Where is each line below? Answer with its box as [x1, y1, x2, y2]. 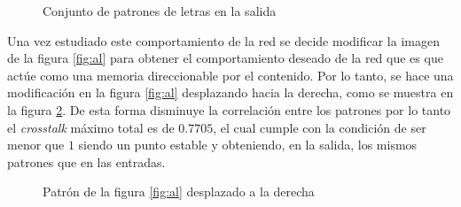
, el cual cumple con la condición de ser [213, 118, 426, 136]
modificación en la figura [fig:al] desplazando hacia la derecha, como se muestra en [7, 83, 454, 102]
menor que [7, 135, 65, 154]
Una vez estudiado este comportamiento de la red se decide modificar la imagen [7, 31, 440, 50]
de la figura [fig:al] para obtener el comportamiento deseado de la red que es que [7, 49, 443, 67]
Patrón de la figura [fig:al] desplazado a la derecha [43, 182, 315, 201]
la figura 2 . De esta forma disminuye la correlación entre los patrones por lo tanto [7, 100, 451, 119]
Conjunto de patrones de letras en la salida [43, 2, 277, 19]
